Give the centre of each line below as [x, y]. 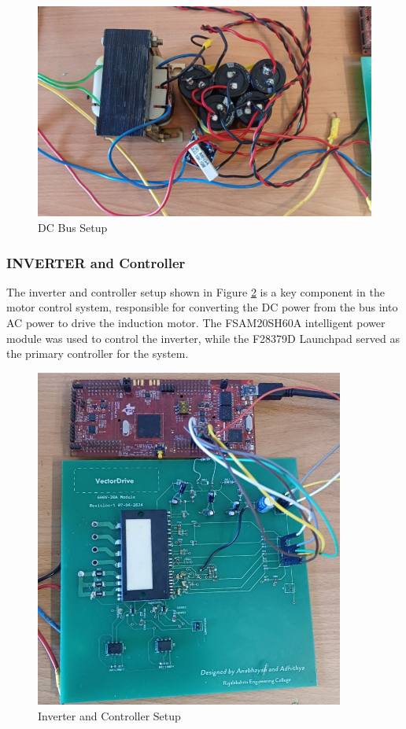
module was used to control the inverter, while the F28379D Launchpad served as [203, 338]
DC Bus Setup [73, 228]
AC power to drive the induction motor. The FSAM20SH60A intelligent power [196, 323]
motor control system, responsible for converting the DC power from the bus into [202, 307]
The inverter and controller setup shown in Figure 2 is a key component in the [196, 291]
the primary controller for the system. [98, 353]
